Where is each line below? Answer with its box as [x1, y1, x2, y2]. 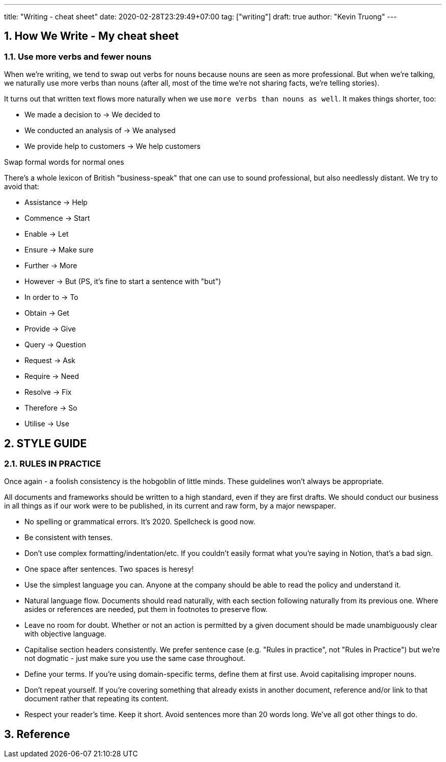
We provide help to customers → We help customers [24, 142, 201, 151]
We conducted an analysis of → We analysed [24, 126, 176, 135]
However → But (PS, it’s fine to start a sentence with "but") [24, 277, 221, 286]
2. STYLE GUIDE [4, 437, 87, 450]
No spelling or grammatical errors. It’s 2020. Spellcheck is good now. [24, 517, 256, 526]
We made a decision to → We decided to [24, 110, 160, 119]
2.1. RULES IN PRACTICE [4, 459, 101, 469]
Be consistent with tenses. [24, 533, 113, 542]
